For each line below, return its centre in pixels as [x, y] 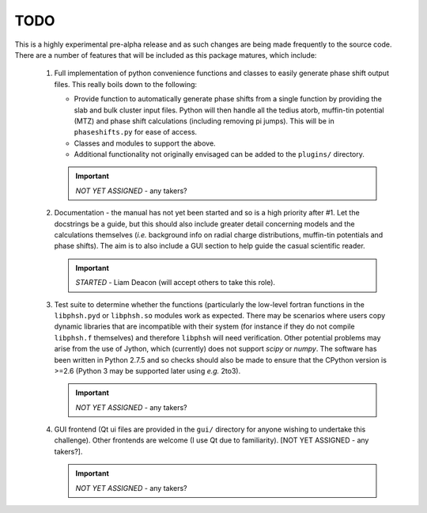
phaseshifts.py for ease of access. [136, 132]
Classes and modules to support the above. [145, 143]
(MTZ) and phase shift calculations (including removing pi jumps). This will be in [204, 121]
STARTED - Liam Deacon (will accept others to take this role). [176, 283]
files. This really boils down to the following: [126, 84]
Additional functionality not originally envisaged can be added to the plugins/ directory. [219, 154]
